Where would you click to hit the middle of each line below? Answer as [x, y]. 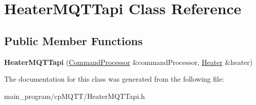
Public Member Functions [73, 40]
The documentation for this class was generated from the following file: [114, 79]
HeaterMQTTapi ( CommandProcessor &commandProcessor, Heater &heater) [128, 62]
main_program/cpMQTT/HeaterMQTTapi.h [75, 96]
